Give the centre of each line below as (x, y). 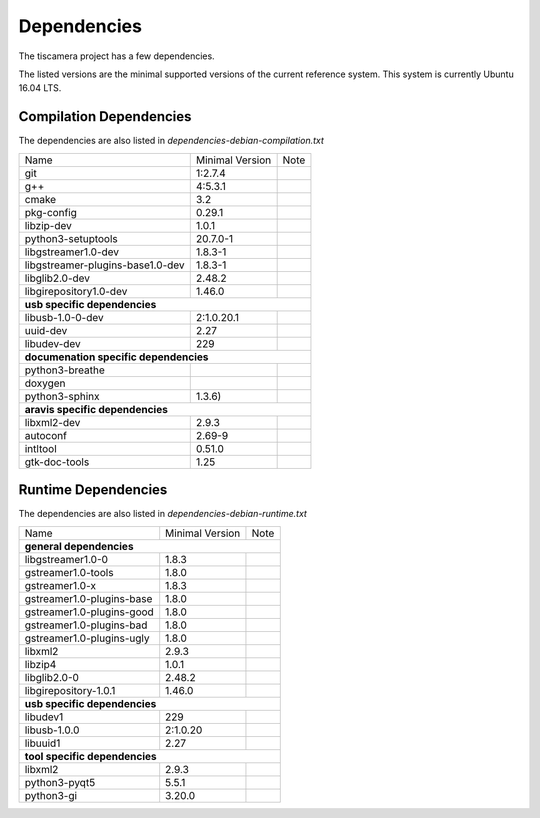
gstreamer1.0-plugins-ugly (87, 638)
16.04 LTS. (40, 88)
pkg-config (50, 212)
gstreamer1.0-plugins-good (89, 612)
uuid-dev (46, 330)
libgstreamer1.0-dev (72, 252)
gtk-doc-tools (57, 462)
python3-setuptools (71, 238)
